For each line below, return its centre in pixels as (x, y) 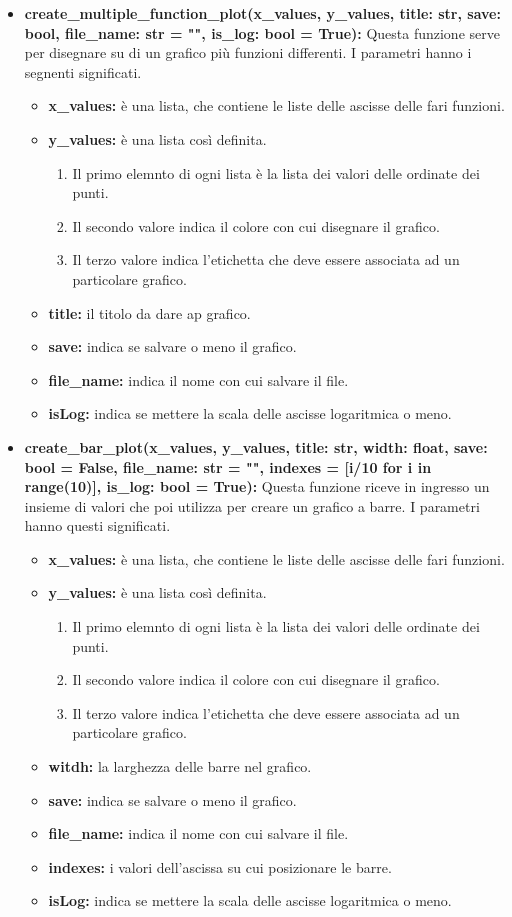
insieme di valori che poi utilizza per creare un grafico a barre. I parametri (252, 505)
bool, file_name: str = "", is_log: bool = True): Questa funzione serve (262, 32)
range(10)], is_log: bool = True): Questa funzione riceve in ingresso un (257, 486)
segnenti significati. (83, 71)
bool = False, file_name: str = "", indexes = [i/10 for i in (228, 466)
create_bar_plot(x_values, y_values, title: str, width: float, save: (256, 446)
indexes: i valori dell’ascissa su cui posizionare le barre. (220, 866)
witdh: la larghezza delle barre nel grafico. (180, 766)
